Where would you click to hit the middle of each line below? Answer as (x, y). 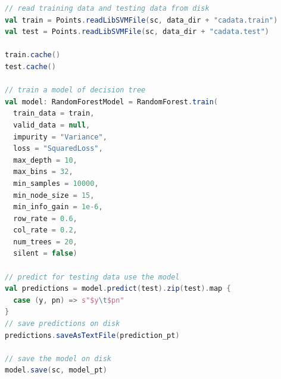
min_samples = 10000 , (56, 183)
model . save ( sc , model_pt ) (56, 370)
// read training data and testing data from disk (107, 8)
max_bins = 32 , (43, 172)
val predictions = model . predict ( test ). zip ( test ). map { (118, 289)
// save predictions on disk (63, 324)
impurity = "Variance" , (60, 137)
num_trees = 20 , (45, 242)
